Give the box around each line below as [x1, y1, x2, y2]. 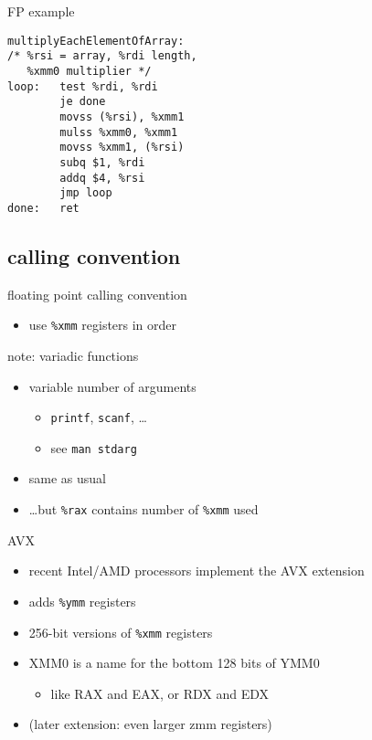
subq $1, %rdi [59, 155, 145, 169]
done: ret [7, 201, 80, 215]
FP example [7, 2, 75, 20]
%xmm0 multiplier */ [27, 64, 152, 78]
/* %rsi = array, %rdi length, [7, 49, 197, 63]
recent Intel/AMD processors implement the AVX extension [28, 561, 365, 580]
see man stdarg [50, 438, 137, 457]
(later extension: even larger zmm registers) [28, 714, 272, 734]
